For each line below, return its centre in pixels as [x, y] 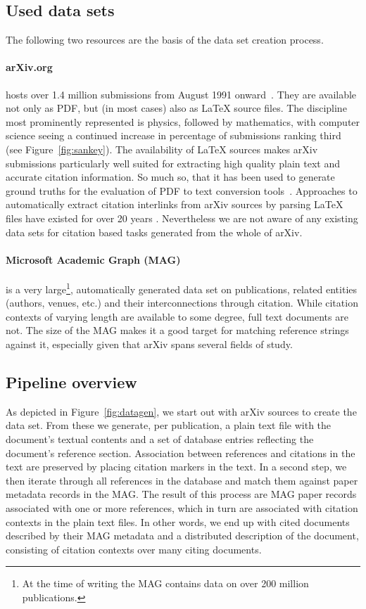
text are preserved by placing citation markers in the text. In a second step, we [176, 467]
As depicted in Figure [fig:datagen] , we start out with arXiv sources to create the [181, 411]
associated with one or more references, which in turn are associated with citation [182, 507]
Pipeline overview [71, 382]
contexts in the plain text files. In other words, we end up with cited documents [178, 521]
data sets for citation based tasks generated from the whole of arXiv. [154, 232]
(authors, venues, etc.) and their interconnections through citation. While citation [182, 303]
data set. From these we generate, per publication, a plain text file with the [169, 425]
